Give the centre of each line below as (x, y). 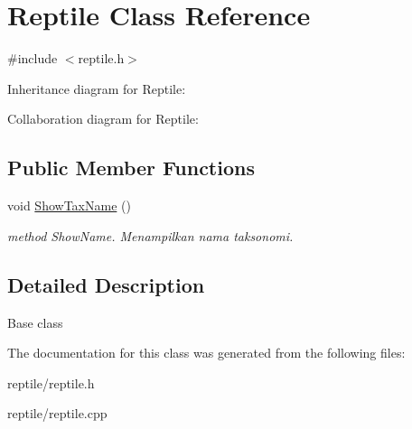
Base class (35, 322)
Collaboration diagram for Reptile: (103, 119)
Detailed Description (106, 284)
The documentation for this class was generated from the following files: (206, 353)
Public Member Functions (131, 168)
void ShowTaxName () (69, 205)
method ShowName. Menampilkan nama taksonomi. (150, 235)
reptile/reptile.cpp (57, 413)
